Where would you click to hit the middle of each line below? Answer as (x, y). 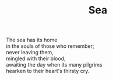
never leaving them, (30, 53)
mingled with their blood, (36, 58)
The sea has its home (32, 40)
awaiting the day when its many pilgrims (54, 65)
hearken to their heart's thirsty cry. (48, 71)
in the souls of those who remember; (50, 46)
